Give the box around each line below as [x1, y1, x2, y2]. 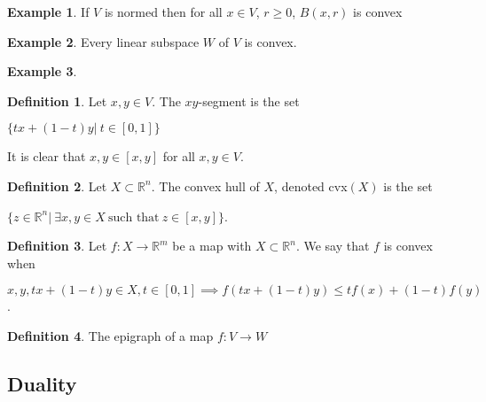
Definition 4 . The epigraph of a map [7, 326, 214, 344]
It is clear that [7, 147, 86, 166]
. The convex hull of [151, 176, 260, 195]
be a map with [172, 236, 252, 255]
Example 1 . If [7, 3, 90, 20]
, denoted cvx [274, 176, 348, 195]
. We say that [295, 236, 370, 255]
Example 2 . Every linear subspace [7, 32, 200, 50]
